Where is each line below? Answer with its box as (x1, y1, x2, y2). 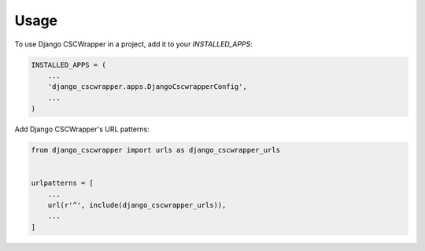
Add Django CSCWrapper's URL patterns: (14, 124, 150, 134)
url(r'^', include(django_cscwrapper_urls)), (47, 201, 227, 210)
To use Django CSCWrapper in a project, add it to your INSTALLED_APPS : (14, 39, 253, 49)
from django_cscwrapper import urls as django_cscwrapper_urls (31, 146, 281, 155)
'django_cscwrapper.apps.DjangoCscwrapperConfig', (47, 83, 247, 91)
